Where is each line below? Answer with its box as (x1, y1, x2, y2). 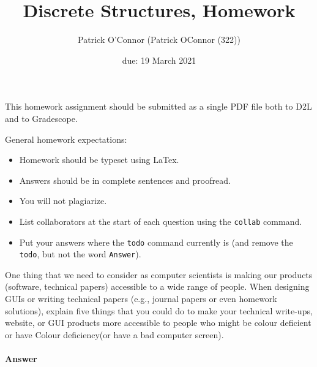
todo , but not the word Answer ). (19, 248, 141, 260)
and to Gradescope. (5, 112, 78, 124)
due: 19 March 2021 (122, 53, 196, 66)
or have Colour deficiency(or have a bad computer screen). (5, 328, 224, 341)
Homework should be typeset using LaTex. (19, 153, 179, 166)
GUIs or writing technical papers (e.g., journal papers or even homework (5, 292, 277, 305)
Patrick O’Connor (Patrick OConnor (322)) (78, 33, 241, 46)
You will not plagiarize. (19, 194, 107, 207)
